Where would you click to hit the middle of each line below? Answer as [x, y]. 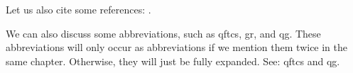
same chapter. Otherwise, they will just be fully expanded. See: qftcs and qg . [173, 61]
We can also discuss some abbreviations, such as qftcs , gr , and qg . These [163, 33]
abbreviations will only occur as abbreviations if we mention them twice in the [177, 47]
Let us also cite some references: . [78, 9]
